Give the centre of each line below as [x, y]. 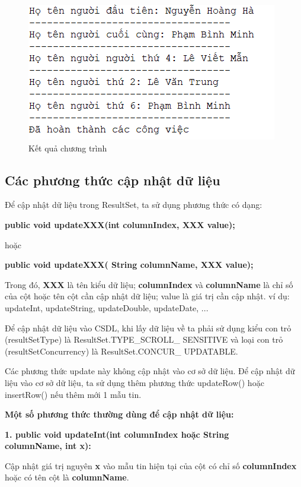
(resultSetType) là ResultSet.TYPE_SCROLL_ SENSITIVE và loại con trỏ [144, 339]
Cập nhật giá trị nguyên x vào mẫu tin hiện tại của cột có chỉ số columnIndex [151, 465]
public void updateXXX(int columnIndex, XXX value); [120, 224]
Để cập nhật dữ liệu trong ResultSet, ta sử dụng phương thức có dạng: [134, 205]
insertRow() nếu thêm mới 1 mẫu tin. [73, 394]
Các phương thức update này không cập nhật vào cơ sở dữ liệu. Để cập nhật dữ [150, 371]
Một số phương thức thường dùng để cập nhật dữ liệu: [119, 414]
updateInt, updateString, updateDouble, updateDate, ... [107, 307]
